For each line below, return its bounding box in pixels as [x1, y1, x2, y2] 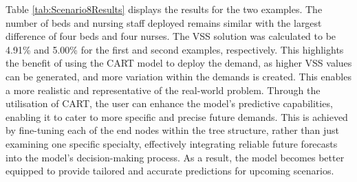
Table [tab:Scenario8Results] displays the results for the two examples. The [6, 2, 323, 16]
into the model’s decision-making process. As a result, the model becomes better [6, 150, 345, 164]
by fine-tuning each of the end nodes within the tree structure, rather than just [6, 123, 340, 137]
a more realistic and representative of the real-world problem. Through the [6, 82, 321, 97]
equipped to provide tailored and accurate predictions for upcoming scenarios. [6, 163, 334, 178]
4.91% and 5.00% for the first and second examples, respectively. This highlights [6, 42, 344, 56]
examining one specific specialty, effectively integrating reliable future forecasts [6, 136, 338, 150]
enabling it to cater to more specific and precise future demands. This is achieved [6, 109, 348, 124]
